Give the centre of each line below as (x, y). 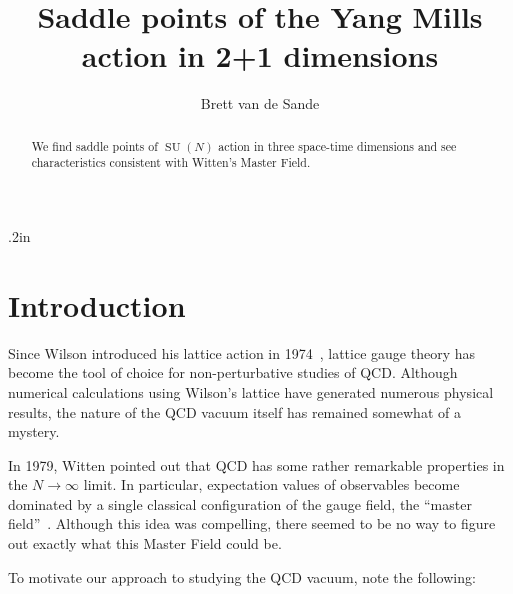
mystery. (34, 431)
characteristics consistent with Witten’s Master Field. (171, 162)
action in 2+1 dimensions (260, 55)
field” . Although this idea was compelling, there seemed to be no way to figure (252, 523)
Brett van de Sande (260, 103)
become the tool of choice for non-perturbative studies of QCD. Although (233, 372)
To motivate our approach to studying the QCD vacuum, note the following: (242, 576)
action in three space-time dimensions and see (337, 145)
